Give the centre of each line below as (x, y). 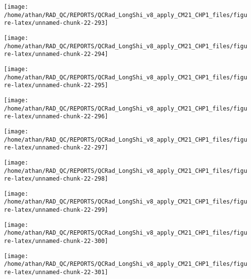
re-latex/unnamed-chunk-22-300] (56, 241)
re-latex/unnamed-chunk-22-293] (56, 23)
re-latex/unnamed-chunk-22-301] (56, 272)
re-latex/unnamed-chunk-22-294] (56, 54)
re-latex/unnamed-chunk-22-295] (56, 85)
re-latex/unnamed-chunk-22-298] (56, 179)
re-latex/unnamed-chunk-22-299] (56, 210)
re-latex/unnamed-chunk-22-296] (56, 117)
